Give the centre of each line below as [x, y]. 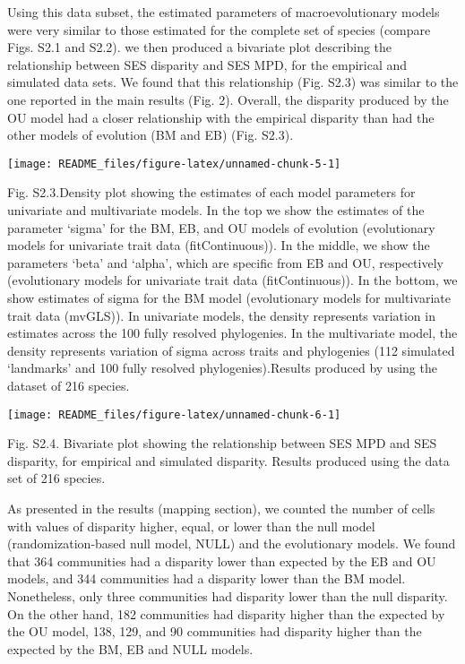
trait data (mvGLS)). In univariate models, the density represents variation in [221, 315]
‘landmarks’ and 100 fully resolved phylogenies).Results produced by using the [222, 368]
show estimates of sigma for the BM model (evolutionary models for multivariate [229, 297]
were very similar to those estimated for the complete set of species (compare [219, 29]
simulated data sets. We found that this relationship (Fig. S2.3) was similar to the [233, 82]
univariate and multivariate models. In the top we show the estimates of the [216, 210]
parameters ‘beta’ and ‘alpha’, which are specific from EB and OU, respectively [225, 262]
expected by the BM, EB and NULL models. [130, 648]
